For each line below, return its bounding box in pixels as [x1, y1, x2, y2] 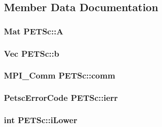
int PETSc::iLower [4, 114, 78, 126]
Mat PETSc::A [4, 25, 64, 37]
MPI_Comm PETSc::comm [4, 69, 115, 81]
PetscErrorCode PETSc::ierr [4, 92, 118, 104]
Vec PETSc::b [4, 47, 59, 59]
